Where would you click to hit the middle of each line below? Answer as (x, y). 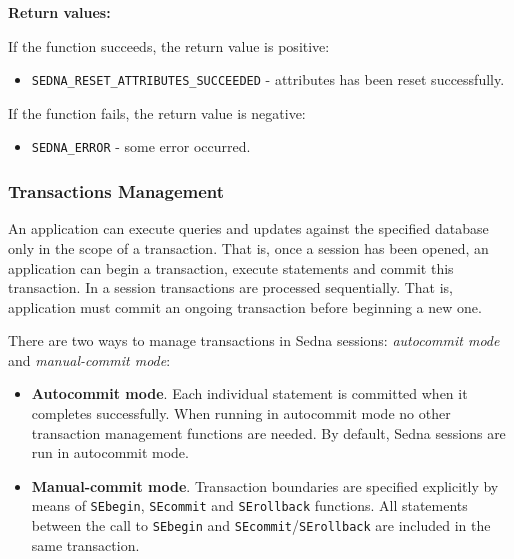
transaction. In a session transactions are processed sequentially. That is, (231, 287)
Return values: (59, 12)
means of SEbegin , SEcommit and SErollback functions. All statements (249, 505)
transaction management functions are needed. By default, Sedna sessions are (268, 432)
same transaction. (85, 544)
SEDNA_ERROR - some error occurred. (141, 146)
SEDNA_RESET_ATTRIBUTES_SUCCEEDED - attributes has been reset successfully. (268, 79)
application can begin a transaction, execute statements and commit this (231, 267)
